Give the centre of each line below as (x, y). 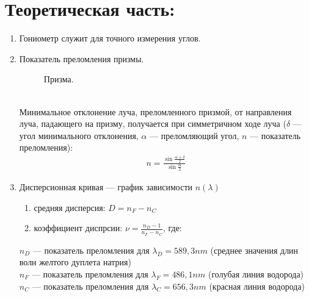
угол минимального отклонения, (79, 135)
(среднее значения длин (254, 250)
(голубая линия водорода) (256, 274)
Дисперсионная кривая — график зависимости (106, 187)
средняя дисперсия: (70, 207)
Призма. (59, 79)
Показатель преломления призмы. (82, 58)
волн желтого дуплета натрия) (75, 262)
